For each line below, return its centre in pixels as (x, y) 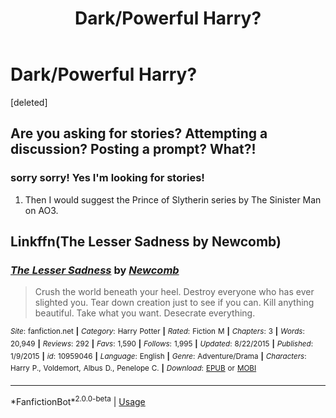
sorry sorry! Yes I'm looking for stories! (107, 178)
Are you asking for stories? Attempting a (139, 133)
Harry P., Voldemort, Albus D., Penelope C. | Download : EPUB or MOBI (133, 368)
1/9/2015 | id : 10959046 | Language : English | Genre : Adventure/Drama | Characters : (158, 356)
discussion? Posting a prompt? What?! (133, 149)
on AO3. (41, 210)
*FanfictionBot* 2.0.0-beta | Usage (78, 400)
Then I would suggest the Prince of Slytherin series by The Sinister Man (173, 199)
